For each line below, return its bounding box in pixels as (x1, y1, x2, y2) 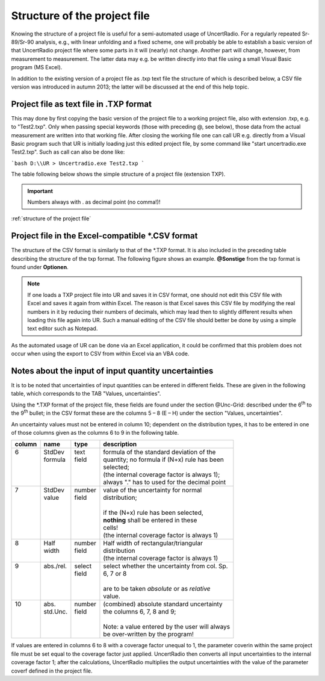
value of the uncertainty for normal (103, 486, 202, 494)
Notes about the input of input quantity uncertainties (11, 365, 214, 376)
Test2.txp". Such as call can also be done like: (11, 148, 125, 156)
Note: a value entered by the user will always (103, 623, 231, 631)
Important (27, 187, 54, 194)
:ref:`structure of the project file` (11, 215, 91, 222)
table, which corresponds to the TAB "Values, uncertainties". (11, 390, 161, 397)
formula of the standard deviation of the (103, 448, 216, 456)
